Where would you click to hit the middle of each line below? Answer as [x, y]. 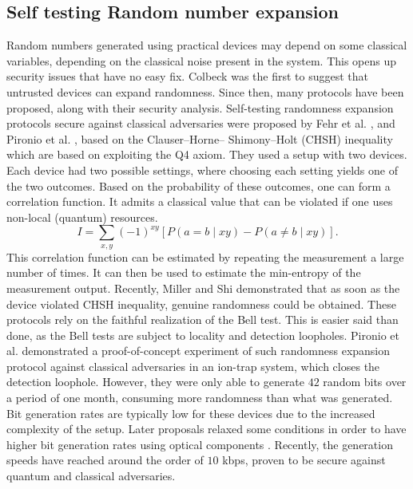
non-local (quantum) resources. [82, 217]
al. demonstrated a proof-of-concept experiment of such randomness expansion [199, 351]
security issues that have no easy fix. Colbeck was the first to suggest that [187, 76]
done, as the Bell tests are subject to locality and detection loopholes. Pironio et [203, 335]
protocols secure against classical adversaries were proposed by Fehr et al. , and [201, 123]
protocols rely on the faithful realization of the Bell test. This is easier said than [203, 319]
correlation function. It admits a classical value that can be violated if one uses [200, 201]
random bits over [365, 382]
